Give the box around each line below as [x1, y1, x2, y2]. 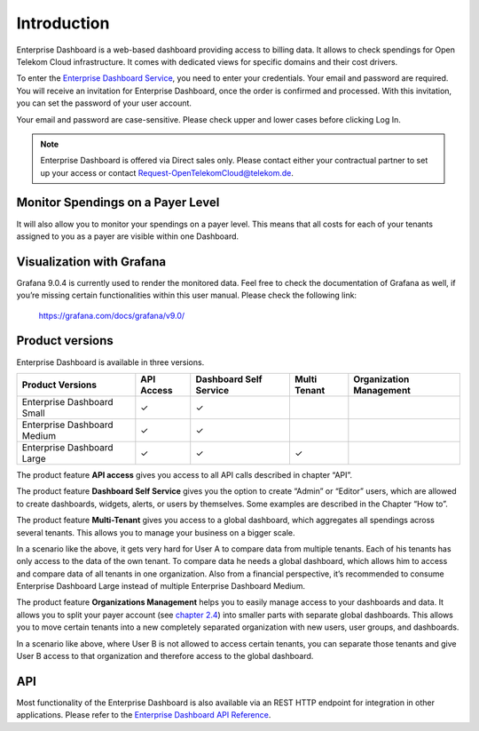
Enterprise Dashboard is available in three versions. [16, 356, 205, 368]
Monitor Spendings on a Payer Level [16, 195, 220, 211]
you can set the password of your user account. [16, 98, 192, 108]
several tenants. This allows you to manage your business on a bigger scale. [16, 527, 295, 537]
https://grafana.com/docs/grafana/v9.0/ [38, 310, 185, 321]
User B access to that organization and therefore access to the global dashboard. [16, 651, 314, 662]
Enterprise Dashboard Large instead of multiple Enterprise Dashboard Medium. [16, 581, 306, 592]
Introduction [16, 13, 110, 33]
